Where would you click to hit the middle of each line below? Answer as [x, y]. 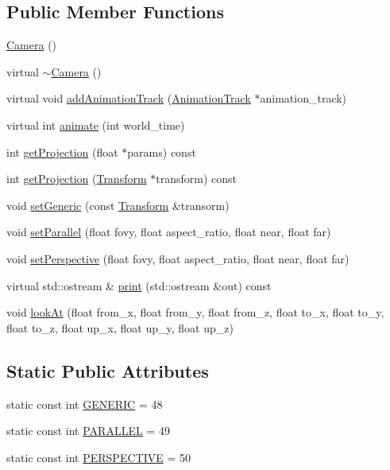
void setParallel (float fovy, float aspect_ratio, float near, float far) [169, 232]
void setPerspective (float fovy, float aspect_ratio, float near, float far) [178, 258]
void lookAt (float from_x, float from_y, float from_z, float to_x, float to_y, [195, 312]
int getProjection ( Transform [77, 179]
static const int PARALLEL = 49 [88, 431]
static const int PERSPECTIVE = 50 [98, 457]
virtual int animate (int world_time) [96, 124]
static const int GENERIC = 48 [85, 404]
